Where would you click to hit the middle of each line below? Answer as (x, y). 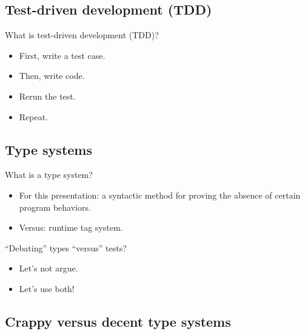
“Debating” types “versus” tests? (66, 247)
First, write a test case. (62, 55)
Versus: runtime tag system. (71, 227)
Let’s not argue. (49, 268)
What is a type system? (49, 175)
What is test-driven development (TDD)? (82, 35)
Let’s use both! (47, 288)
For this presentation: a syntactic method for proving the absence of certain (160, 195)
